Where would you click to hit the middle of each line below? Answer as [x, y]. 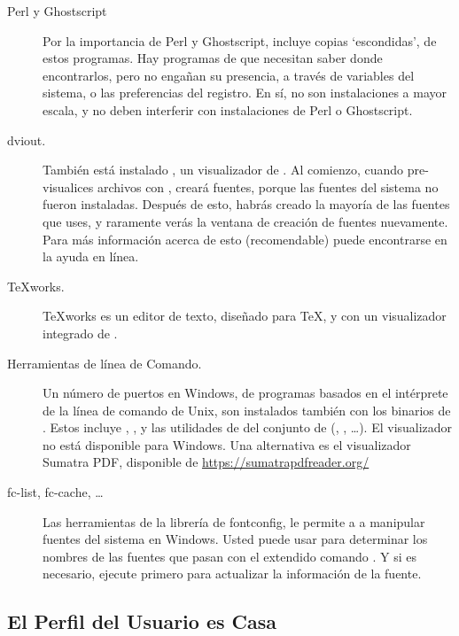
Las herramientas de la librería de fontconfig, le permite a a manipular [234, 521]
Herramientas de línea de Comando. [105, 363]
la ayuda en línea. [91, 256]
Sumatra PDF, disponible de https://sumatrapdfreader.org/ [206, 462]
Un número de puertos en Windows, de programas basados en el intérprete [245, 393]
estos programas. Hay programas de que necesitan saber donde [213, 58]
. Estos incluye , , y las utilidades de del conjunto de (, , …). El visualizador [248, 427]
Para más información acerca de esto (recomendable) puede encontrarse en [245, 239]
